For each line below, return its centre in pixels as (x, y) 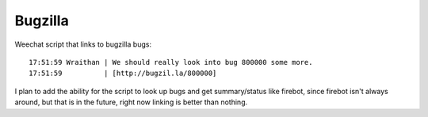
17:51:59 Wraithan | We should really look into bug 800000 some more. (171, 62)
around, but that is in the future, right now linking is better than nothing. (131, 102)
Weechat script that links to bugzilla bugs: (83, 44)
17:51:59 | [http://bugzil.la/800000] (123, 74)
